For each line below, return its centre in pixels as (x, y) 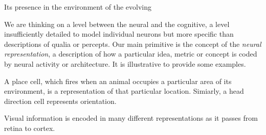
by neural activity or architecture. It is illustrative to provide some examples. (125, 63)
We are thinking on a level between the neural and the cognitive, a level (117, 24)
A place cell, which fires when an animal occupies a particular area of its (118, 81)
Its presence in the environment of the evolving (78, 7)
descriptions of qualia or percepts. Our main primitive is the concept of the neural (133, 44)
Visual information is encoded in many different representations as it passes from (131, 118)
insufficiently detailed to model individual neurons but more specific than (119, 34)
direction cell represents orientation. (60, 101)
